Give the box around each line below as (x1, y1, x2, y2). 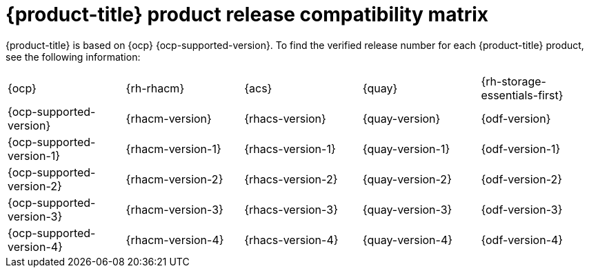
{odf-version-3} (481, 202, 563, 216)
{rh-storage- (481, 74, 546, 88)
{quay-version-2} (362, 172, 452, 186)
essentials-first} (481, 88, 563, 102)
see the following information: (6, 50, 141, 63)
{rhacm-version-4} (126, 232, 224, 247)
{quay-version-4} (362, 232, 453, 247)
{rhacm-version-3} (126, 202, 223, 216)
